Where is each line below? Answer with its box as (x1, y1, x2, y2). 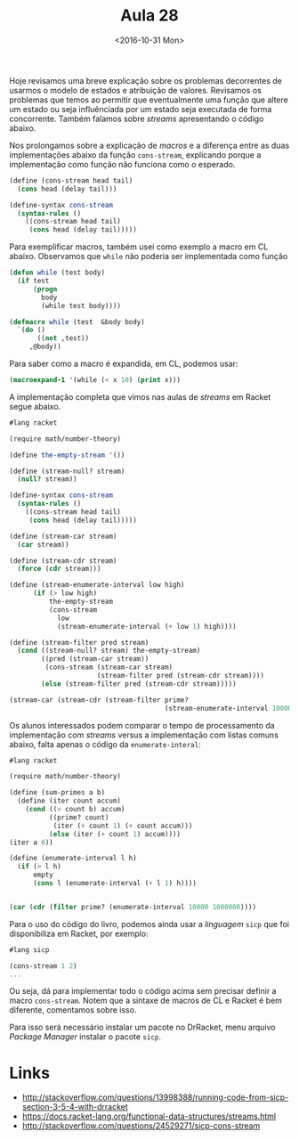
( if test (17, 277, 50, 286)
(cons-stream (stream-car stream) (44, 663, 174, 672)
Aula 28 (119, 5, 180, 26)
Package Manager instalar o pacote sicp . (9, 1031, 162, 1042)
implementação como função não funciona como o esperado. (9, 159, 236, 169)
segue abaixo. (9, 401, 61, 411)
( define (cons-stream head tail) (9, 175, 133, 185)
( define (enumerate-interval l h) (9, 854, 138, 863)
